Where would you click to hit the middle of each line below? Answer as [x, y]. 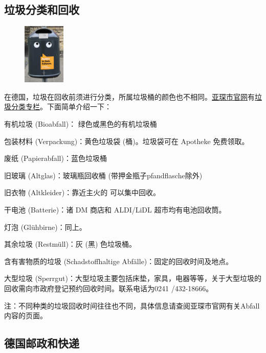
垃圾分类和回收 [42, 9]
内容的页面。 [26, 315]
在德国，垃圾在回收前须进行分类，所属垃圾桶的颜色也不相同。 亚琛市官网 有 [129, 96]
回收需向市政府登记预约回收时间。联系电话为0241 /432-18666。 [109, 288]
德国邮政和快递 [42, 343]
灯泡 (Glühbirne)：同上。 [45, 227]
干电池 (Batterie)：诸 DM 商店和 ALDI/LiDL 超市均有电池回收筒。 [115, 209]
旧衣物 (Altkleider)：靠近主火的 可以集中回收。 [82, 192]
